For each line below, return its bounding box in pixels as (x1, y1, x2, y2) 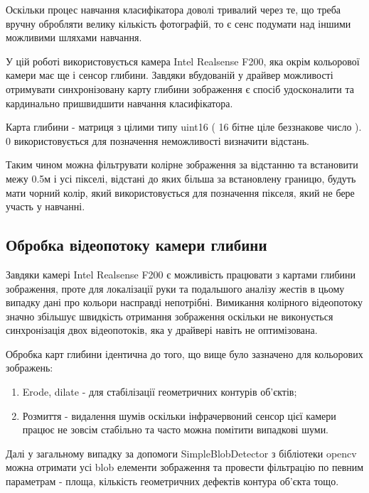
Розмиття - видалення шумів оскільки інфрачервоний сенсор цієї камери (22, 408, 336, 423)
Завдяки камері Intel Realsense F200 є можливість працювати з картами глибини (6, 266, 356, 281)
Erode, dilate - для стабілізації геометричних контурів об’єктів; (22, 384, 297, 399)
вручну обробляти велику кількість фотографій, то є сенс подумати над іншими (6, 16, 351, 31)
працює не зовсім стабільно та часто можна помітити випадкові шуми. (22, 422, 329, 437)
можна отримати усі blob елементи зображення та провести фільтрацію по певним (6, 460, 364, 475)
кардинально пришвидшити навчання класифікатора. (6, 95, 233, 110)
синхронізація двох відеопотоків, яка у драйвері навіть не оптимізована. (6, 323, 318, 337)
